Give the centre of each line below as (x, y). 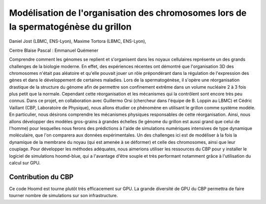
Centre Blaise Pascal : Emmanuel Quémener (54, 50)
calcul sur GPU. (25, 163)
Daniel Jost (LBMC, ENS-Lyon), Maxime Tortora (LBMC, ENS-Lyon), (78, 41)
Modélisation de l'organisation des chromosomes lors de (128, 13)
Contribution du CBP (41, 177)
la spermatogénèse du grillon (70, 27)
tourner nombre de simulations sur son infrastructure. (64, 196)
